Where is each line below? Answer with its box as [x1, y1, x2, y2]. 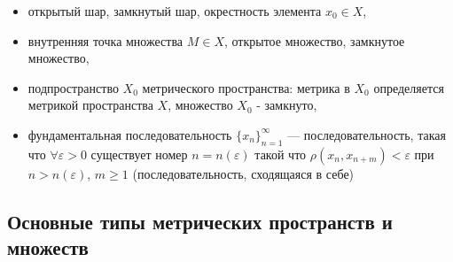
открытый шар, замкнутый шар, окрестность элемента [27, 2, 322, 19]
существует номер [90, 144, 188, 163]
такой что [254, 144, 307, 163]
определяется [373, 78, 444, 96]
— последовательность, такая [287, 125, 446, 143]
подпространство [27, 78, 119, 96]
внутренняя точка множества [27, 31, 184, 50]
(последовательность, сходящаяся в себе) [132, 164, 355, 182]
